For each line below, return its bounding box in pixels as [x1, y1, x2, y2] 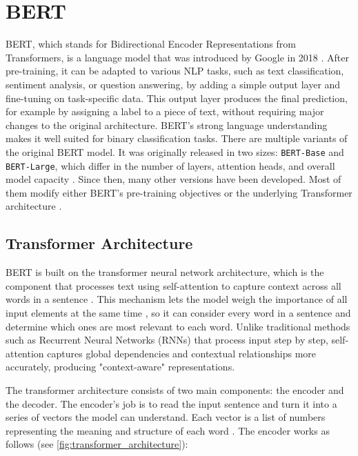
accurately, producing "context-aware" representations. [6, 359, 235, 374]
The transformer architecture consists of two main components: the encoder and [6, 382, 344, 397]
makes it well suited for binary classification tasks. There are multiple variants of [6, 131, 348, 146]
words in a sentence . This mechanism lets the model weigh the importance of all [6, 292, 348, 306]
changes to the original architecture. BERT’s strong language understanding [6, 117, 328, 132]
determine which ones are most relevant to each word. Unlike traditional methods [6, 319, 350, 333]
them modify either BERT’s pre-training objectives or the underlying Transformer [6, 185, 352, 199]
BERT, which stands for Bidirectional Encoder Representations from [6, 37, 296, 51]
